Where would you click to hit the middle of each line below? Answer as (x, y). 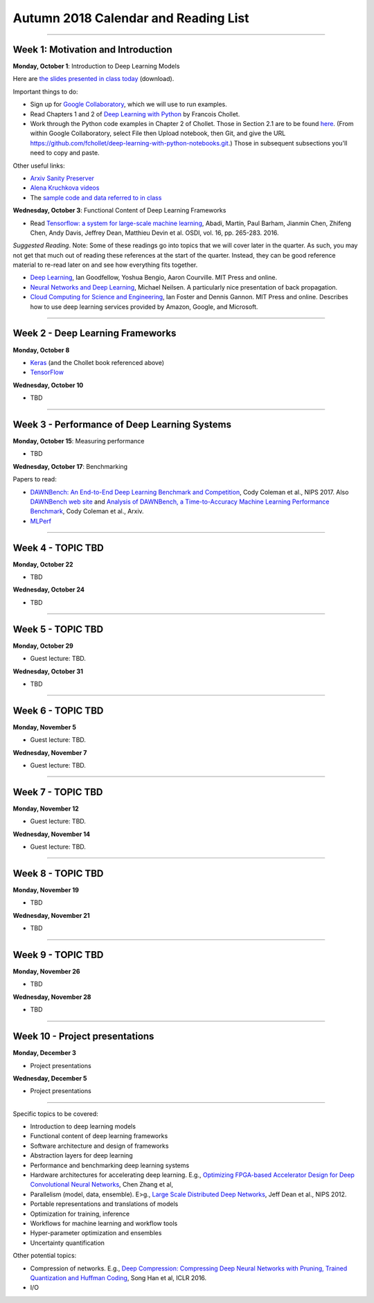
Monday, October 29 (43, 646)
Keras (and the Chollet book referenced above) (97, 362)
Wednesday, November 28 (52, 997)
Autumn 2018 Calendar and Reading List (131, 18)
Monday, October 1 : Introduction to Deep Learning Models (96, 67)
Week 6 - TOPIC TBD (58, 710)
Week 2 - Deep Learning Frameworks (95, 334)
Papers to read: (35, 479)
